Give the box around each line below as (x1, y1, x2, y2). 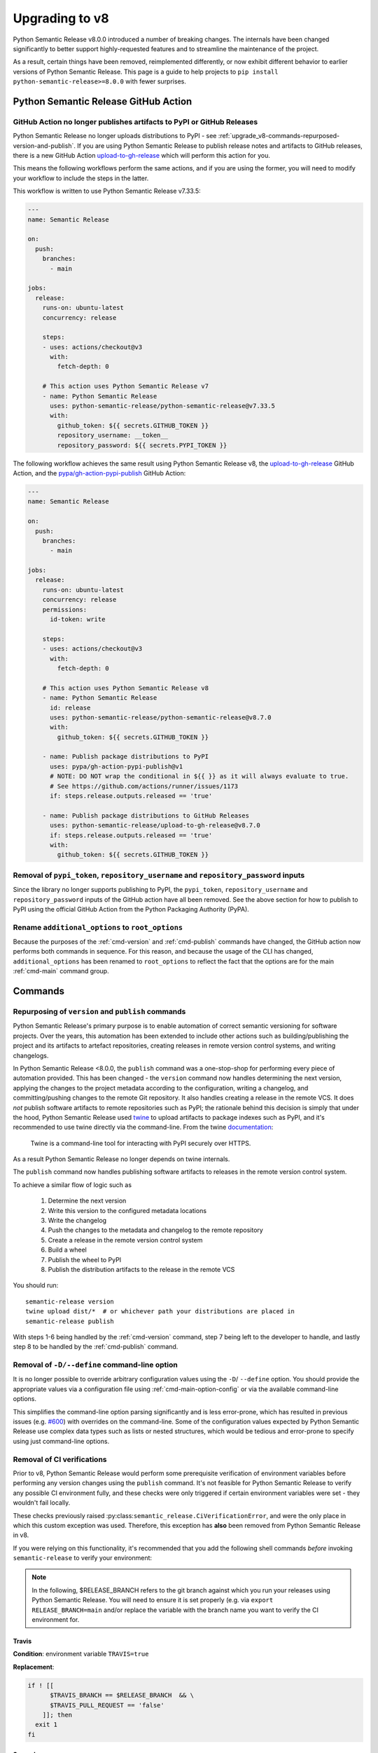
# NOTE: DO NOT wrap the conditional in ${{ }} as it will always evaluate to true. (50, 772, 349, 780)
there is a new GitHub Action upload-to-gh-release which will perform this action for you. (13, 151, 271, 160)
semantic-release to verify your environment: (13, 1554, 153, 1562)
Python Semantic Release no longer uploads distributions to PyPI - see (13, 132, 217, 140)
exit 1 (35, 1721, 58, 1728)
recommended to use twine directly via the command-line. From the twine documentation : (13, 1123, 274, 1132)
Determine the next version (48, 1196, 127, 1205)
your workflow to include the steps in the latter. (13, 174, 149, 182)
